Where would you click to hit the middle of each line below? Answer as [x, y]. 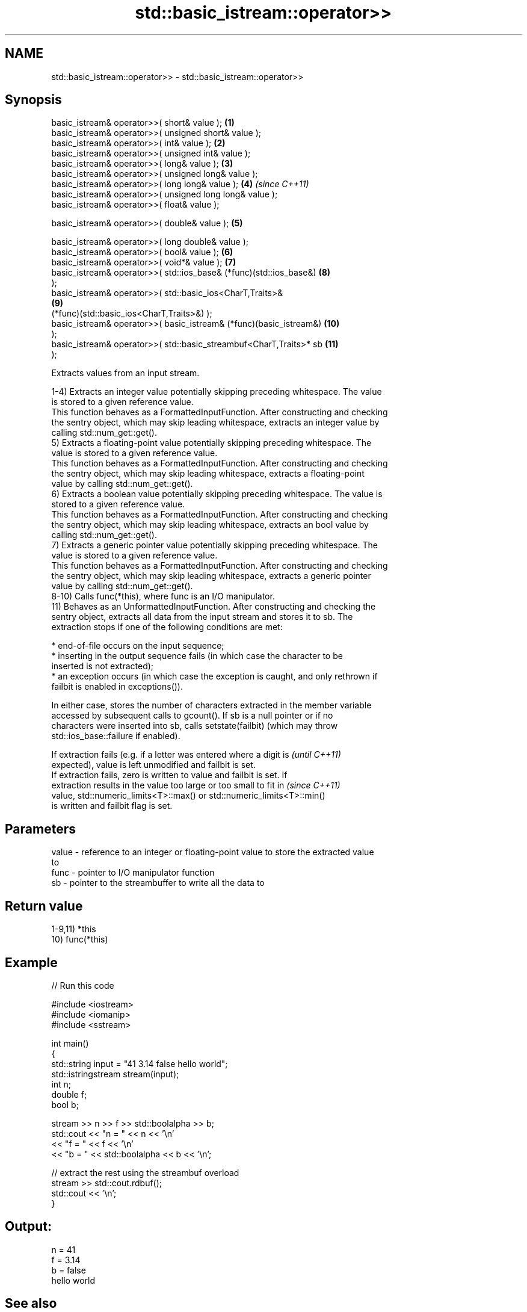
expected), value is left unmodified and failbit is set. [153, 765]
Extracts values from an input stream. [125, 373]
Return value [44, 906]
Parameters [40, 829]
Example [31, 962]
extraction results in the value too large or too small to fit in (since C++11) [196, 785]
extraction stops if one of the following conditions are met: [167, 627]
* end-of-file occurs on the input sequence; [138, 646]
